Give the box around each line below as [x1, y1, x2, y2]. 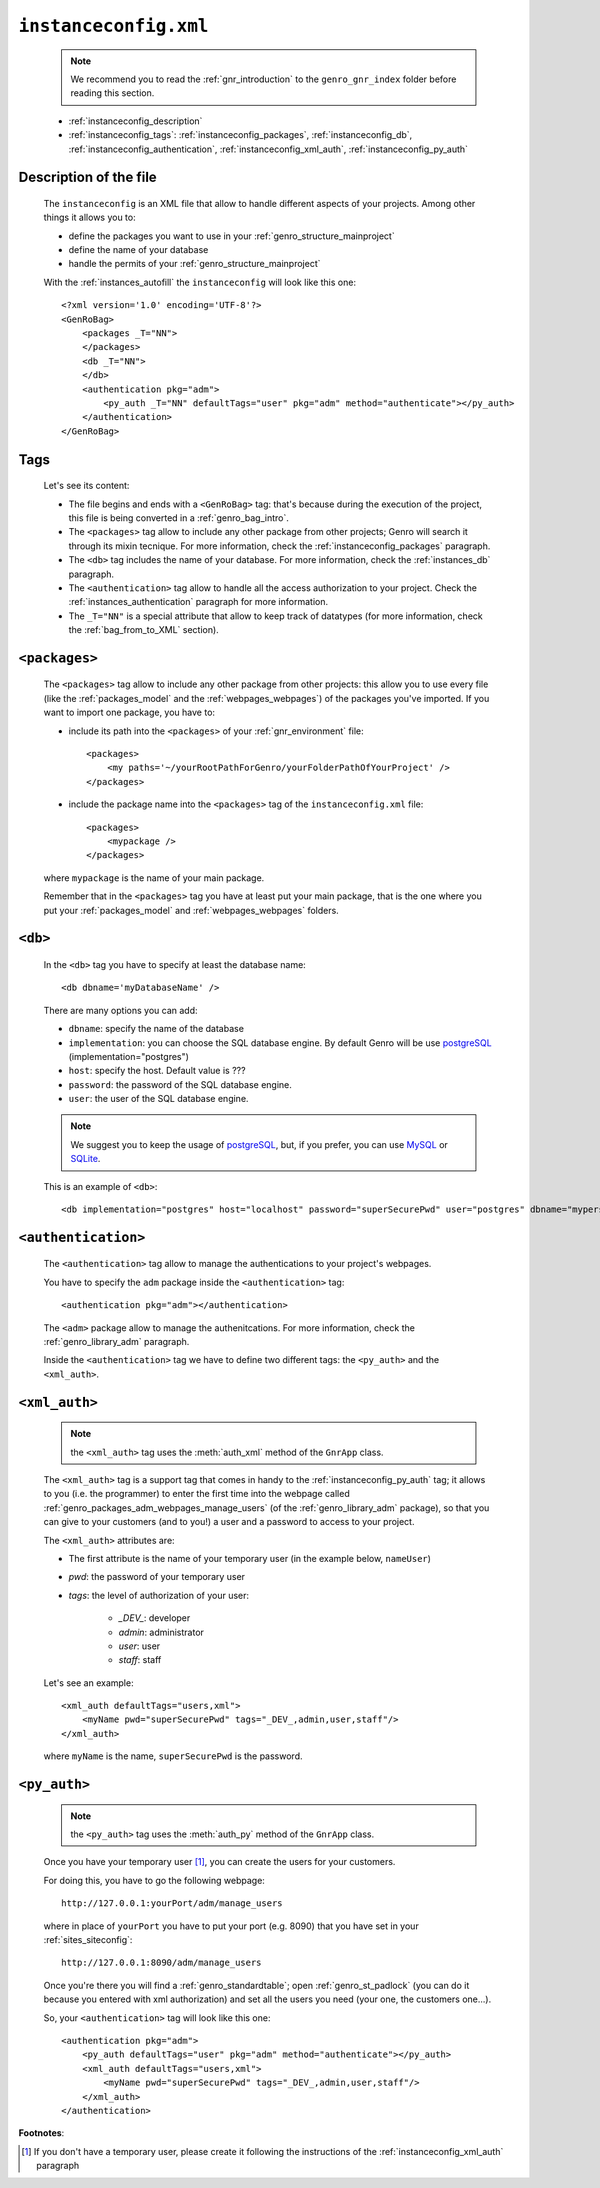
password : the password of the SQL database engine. [68, 1078, 292, 1090]
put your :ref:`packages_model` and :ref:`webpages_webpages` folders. [43, 904, 339, 916]
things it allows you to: [43, 211, 136, 224]
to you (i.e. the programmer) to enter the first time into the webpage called [43, 1488, 350, 1500]
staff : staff [118, 1654, 162, 1666]
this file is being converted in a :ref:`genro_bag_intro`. [68, 511, 290, 524]
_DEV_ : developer [118, 1612, 191, 1624]
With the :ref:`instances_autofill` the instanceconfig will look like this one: [43, 276, 357, 288]
